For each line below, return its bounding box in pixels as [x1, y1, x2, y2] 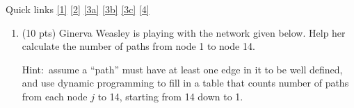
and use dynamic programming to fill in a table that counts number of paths [22, 75, 349, 90]
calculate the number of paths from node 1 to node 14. [22, 39, 255, 53]
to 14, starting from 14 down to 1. [97, 89, 243, 103]
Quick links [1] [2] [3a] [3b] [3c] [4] [6, 2, 150, 16]
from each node [22, 89, 88, 103]
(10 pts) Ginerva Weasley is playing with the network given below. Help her [22, 25, 346, 39]
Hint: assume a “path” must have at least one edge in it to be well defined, [22, 62, 343, 76]
